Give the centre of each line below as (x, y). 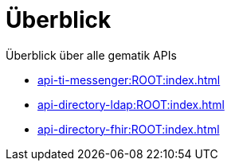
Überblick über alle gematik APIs (91, 55)
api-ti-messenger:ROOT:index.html (129, 80)
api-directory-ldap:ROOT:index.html (131, 104)
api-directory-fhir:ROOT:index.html (129, 129)
